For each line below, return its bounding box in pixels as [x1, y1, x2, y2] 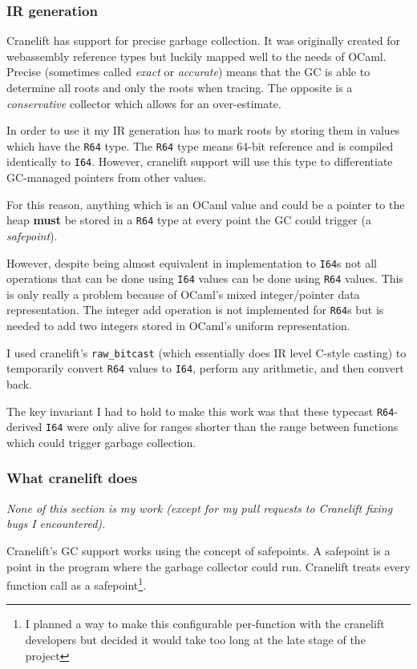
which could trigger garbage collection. [6, 433, 196, 450]
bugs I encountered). [6, 515, 106, 532]
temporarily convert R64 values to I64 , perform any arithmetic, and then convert [6, 360, 404, 377]
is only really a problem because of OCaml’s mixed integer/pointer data [6, 285, 360, 302]
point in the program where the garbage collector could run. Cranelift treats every [6, 558, 411, 574]
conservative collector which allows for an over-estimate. [6, 95, 281, 111]
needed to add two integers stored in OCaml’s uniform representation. [6, 317, 350, 334]
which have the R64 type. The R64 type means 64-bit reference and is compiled [6, 137, 394, 154]
